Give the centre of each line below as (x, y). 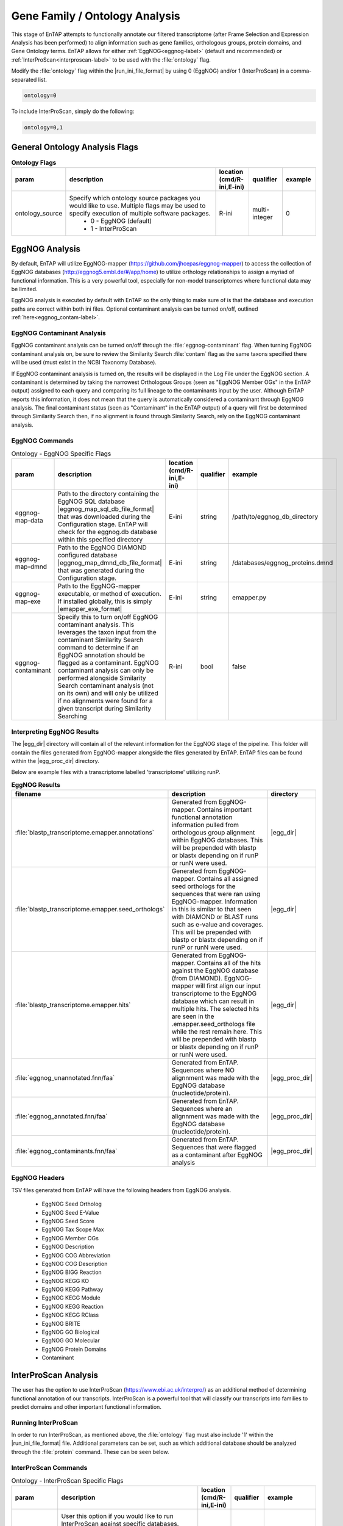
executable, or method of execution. (109, 594)
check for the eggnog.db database (108, 532)
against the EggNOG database (215, 971)
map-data (29, 521)
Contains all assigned (227, 879)
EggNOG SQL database (91, 502)
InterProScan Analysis (55, 1376)
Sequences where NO (203, 1070)
